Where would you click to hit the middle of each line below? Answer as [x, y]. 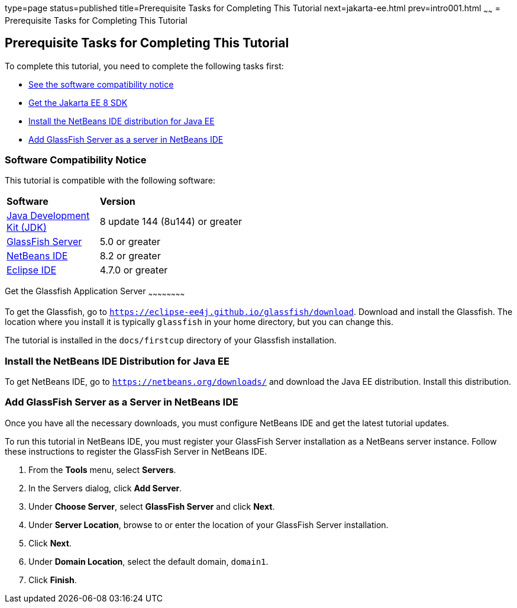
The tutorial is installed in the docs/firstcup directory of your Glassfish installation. [171, 340]
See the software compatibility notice [101, 84]
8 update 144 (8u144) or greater [171, 222]
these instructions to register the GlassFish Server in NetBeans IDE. [136, 451]
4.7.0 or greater [134, 270]
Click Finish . [53, 580]
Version [117, 202]
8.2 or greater [130, 256]
